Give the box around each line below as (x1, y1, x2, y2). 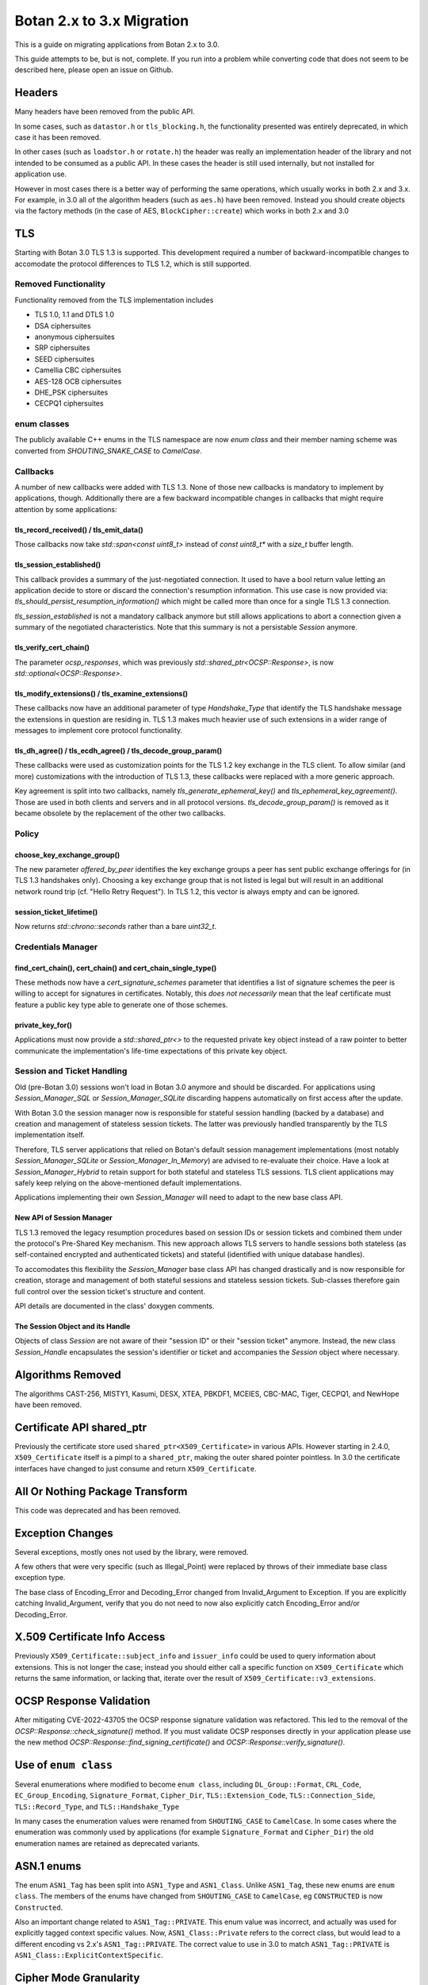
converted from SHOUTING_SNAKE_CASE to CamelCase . (14, 445, 202, 456)
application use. (14, 169, 67, 179)
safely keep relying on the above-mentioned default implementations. (14, 1178, 242, 1187)
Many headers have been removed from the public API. (14, 107, 196, 117)
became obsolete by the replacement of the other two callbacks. (14, 808, 226, 818)
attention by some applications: (14, 504, 117, 514)
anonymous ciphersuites (34, 332, 115, 341)
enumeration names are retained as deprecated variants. (14, 1838, 201, 1848)
